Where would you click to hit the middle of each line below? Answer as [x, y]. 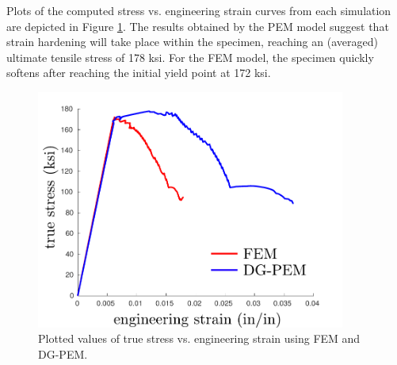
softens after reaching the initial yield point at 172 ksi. [139, 73]
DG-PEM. [63, 353]
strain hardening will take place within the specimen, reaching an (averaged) [192, 42]
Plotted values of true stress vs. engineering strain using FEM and [199, 338]
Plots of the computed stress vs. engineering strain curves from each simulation [199, 10]
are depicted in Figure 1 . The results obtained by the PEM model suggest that [198, 26]
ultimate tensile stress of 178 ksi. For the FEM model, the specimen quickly [190, 57]
